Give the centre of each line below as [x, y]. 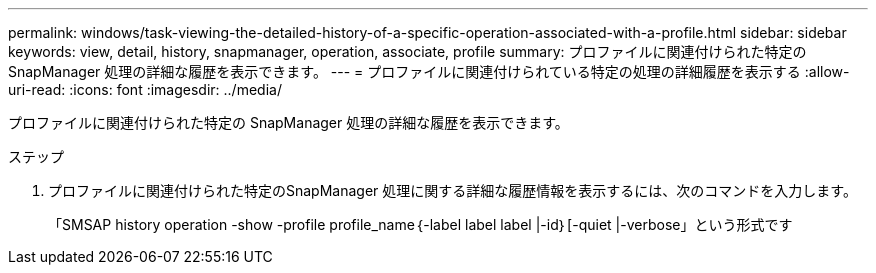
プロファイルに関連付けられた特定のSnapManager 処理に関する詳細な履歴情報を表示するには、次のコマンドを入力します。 [452, 190]
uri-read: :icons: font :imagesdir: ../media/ [145, 89]
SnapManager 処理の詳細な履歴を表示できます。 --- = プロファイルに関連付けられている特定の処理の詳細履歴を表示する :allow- [429, 71]
